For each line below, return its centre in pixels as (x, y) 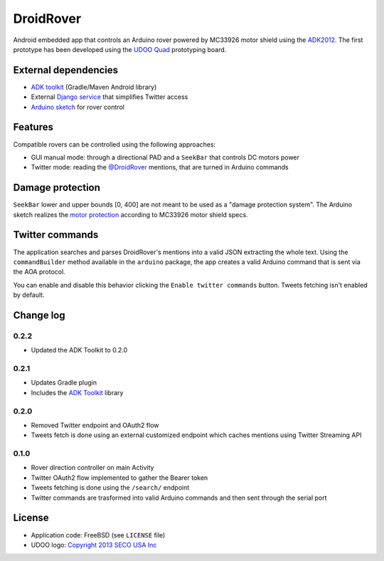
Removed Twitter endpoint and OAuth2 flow (95, 425)
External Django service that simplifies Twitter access (110, 97)
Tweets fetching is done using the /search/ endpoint (110, 488)
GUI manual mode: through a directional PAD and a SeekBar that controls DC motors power (165, 157)
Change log (39, 315)
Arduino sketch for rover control (78, 107)
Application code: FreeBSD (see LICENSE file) (98, 535)
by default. (29, 295)
